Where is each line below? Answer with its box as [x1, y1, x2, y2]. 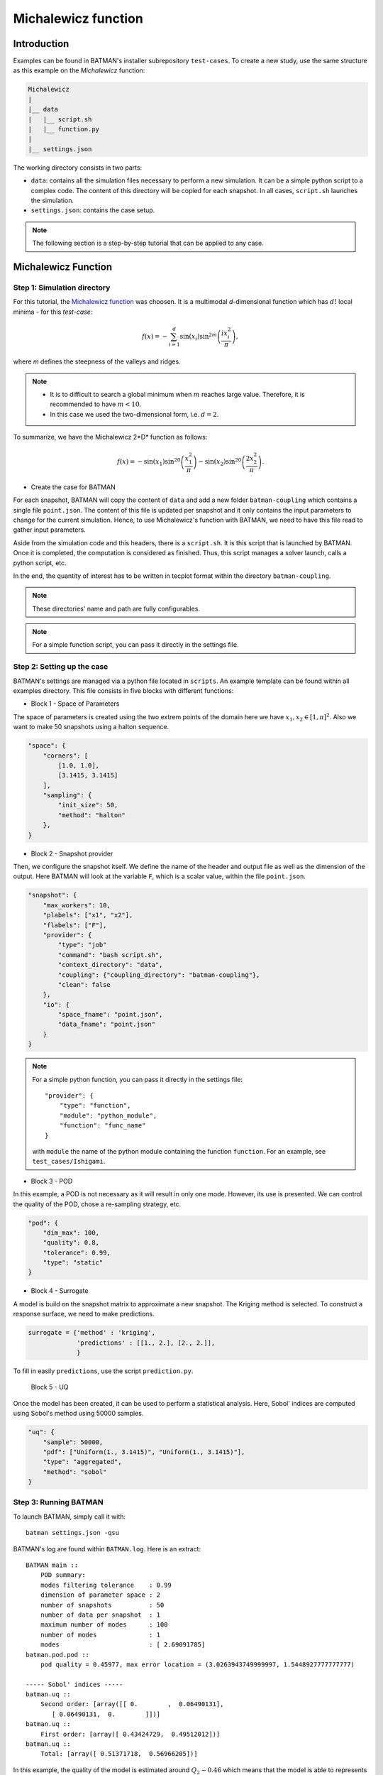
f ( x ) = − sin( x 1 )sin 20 [117, 457, 181, 468]
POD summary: [40, 1571, 86, 1579]
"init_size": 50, [57, 801, 118, 809]
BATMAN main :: [26, 1561, 79, 1569]
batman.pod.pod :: [26, 1651, 90, 1659]
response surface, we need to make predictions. [13, 1310, 155, 1318]
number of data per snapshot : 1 [40, 1610, 161, 1619]
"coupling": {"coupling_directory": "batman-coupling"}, [57, 971, 260, 979]
